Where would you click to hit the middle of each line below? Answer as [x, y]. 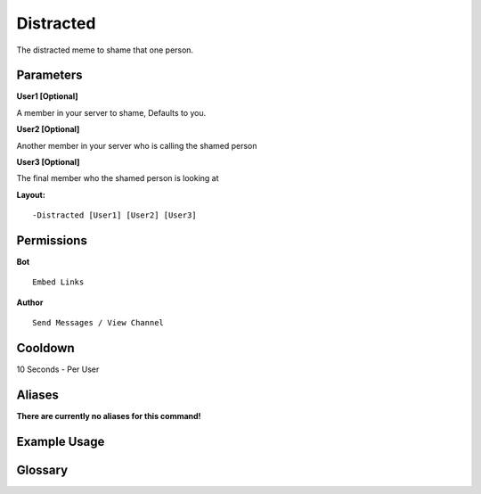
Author [30, 302]
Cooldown [45, 348]
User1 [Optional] [48, 96]
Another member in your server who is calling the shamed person [137, 145]
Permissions [52, 240]
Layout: [31, 194]
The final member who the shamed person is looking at [118, 178]
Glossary [42, 469]
